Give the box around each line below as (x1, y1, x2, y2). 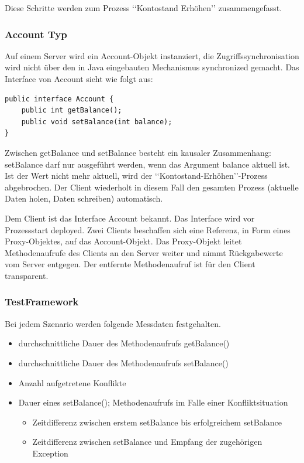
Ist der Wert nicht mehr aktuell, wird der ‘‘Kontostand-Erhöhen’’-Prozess (5, 169, 268, 182)
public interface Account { (5, 94, 114, 103)
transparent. (5, 269, 49, 281)
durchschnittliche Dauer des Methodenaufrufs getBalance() (18, 337, 230, 349)
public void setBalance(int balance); (21, 117, 172, 126)
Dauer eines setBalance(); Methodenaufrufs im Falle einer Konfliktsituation (18, 396, 288, 408)
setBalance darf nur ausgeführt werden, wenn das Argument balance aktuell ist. (5, 158, 290, 170)
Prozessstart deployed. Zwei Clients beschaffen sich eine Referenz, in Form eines (5, 223, 291, 236)
